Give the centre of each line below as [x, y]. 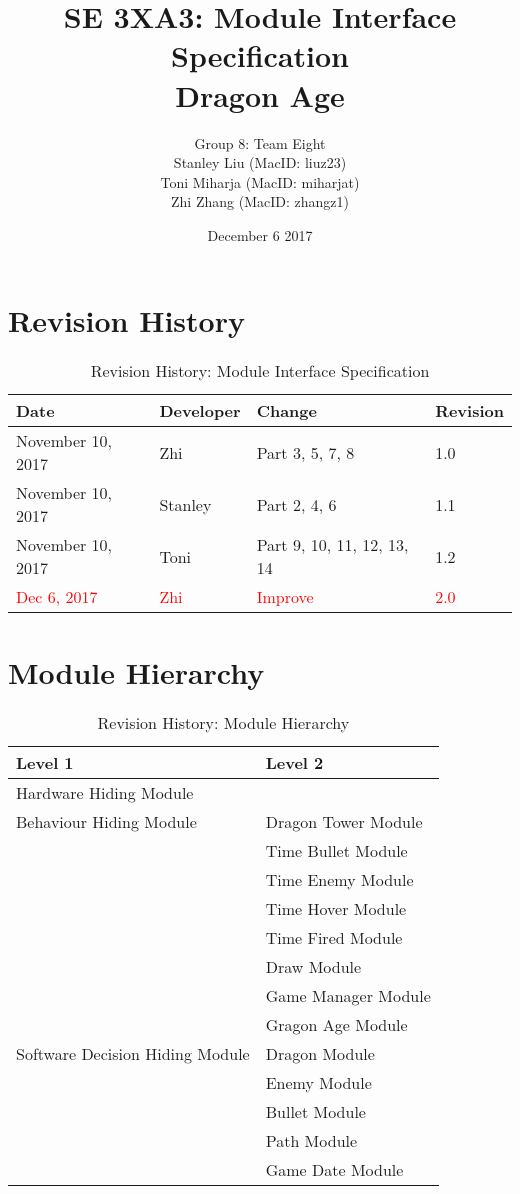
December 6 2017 [260, 234]
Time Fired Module [334, 937]
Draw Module [313, 966]
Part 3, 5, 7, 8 [305, 452]
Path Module [311, 1140]
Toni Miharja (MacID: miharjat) [260, 181]
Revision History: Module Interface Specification [260, 371]
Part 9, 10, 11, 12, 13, [332, 545]
